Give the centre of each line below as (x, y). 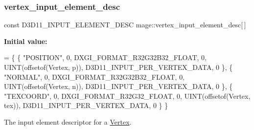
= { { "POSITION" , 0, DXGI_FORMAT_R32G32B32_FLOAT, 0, (105, 57)
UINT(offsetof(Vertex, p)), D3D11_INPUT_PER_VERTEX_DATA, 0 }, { (118, 67)
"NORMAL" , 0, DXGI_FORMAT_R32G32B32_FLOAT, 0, (94, 76)
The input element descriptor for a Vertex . (68, 121)
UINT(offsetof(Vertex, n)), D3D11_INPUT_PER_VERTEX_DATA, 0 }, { (118, 86)
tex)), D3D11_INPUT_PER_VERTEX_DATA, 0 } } (86, 105)
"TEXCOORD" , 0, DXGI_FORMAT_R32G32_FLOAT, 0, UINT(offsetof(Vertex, (127, 96)
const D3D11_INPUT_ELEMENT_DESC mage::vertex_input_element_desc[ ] (125, 25)
